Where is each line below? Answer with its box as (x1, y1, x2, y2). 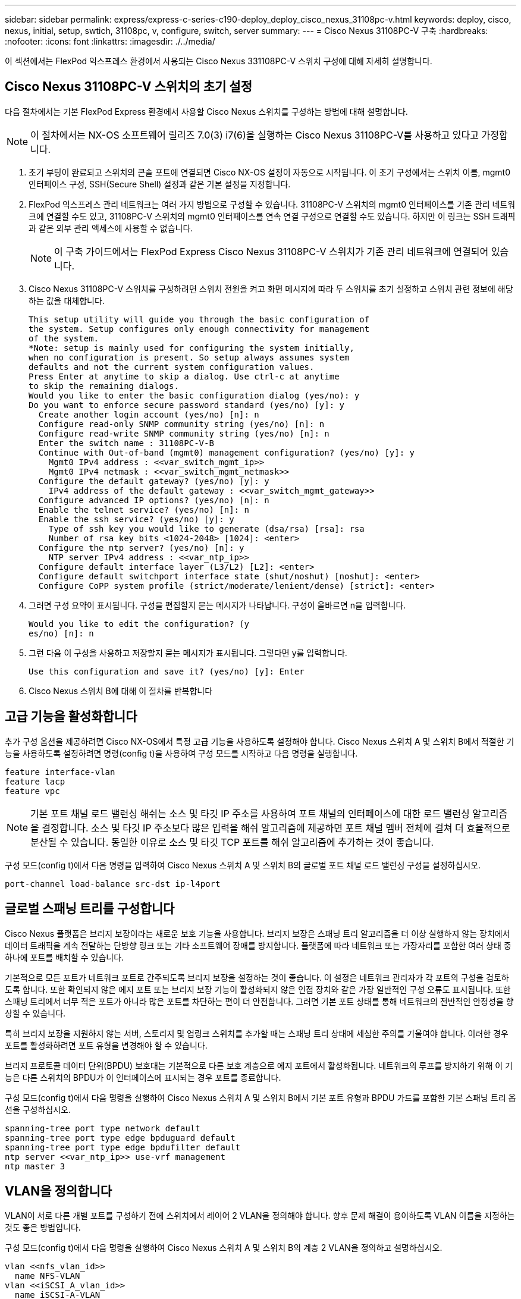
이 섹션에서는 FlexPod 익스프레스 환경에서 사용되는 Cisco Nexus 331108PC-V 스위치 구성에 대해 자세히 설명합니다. (5, 56, 432, 66)
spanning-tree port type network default (5, 1123, 200, 1133)
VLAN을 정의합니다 (5, 1183, 112, 1198)
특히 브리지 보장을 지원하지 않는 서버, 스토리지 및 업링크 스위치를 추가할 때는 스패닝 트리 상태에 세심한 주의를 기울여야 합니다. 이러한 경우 (5, 1028, 509, 1038)
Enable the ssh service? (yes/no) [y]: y (38, 514, 234, 524)
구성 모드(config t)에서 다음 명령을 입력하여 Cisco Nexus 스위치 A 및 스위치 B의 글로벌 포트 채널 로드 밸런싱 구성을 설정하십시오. (5, 859, 481, 870)
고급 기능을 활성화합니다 (5, 709, 137, 724)
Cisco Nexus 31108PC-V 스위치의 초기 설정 (5, 79, 252, 95)
